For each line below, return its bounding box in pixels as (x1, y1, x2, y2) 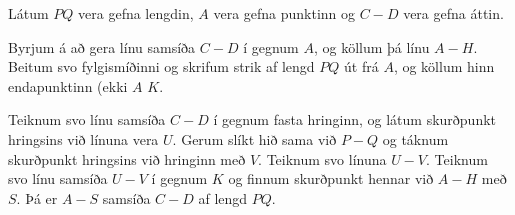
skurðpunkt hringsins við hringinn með (8, 148, 246, 169)
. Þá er (16, 187, 58, 208)
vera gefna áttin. (403, 3, 504, 23)
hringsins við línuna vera (8, 128, 159, 149)
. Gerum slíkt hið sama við (172, 128, 337, 149)
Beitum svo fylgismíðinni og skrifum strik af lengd (8, 56, 315, 77)
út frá (344, 56, 379, 77)
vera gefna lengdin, (78, 3, 194, 23)
